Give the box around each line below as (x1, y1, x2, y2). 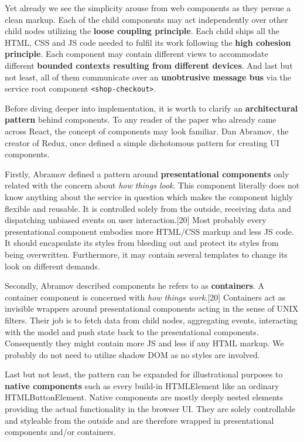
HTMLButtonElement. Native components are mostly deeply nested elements (5, 391, 283, 403)
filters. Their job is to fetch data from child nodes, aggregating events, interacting (5, 313, 298, 326)
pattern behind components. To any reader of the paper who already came (5, 113, 276, 126)
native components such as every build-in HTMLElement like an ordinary (5, 379, 279, 392)
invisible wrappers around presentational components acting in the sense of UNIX (5, 302, 299, 315)
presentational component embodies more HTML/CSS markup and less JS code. (5, 225, 294, 237)
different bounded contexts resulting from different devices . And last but (5, 59, 293, 71)
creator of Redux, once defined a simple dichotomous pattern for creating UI (5, 136, 279, 149)
